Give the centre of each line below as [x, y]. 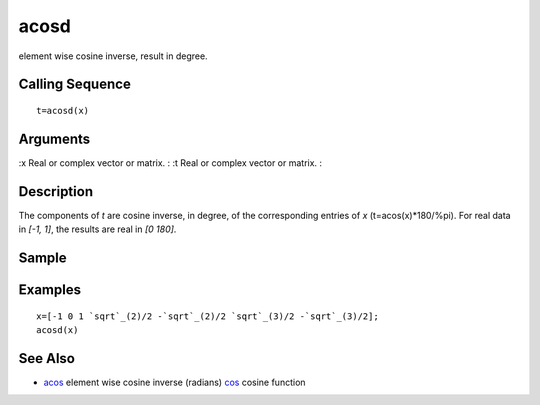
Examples [50, 289]
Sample [42, 257]
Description [56, 191]
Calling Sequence [75, 84]
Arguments [54, 138]
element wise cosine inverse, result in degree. [113, 56]
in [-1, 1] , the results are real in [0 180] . [97, 229]
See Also [46, 358]
